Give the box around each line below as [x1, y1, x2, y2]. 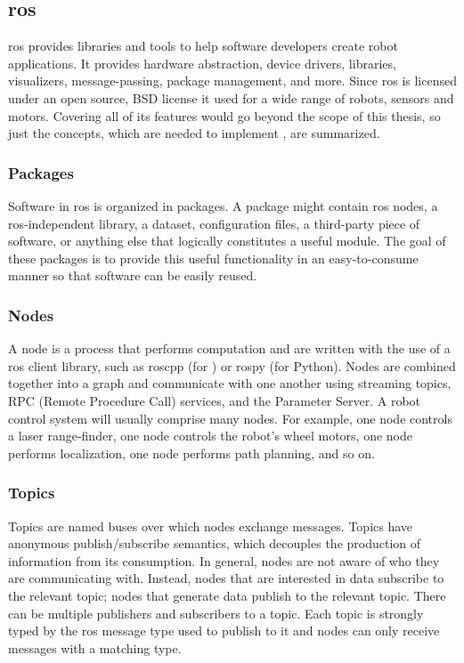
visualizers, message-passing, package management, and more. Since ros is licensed [8, 71, 457, 90]
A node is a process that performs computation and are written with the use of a [8, 339, 451, 358]
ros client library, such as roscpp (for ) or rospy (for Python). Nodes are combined [8, 356, 456, 375]
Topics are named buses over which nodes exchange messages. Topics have [8, 516, 413, 535]
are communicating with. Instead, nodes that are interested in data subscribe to [8, 569, 444, 587]
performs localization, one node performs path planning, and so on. [8, 443, 375, 462]
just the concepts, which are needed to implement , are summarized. [8, 124, 380, 142]
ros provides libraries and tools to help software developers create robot [8, 36, 398, 55]
